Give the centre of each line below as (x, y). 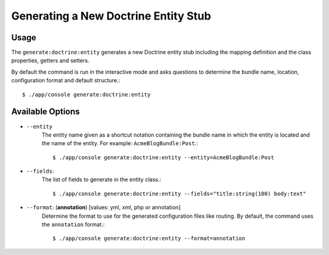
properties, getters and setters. (50, 60)
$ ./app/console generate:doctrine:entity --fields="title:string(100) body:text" (179, 193)
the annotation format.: (73, 224)
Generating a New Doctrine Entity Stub (111, 16)
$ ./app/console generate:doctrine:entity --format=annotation (149, 239)
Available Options (46, 112)
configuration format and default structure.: (66, 81)
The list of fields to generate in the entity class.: (101, 179)
